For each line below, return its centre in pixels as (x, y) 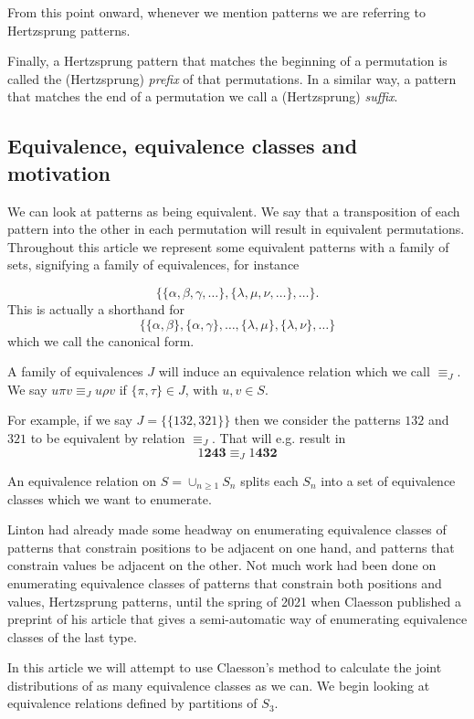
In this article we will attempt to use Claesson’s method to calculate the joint (225, 667)
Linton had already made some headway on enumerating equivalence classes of (227, 529)
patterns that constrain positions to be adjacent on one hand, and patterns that (231, 547)
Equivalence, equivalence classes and (183, 146)
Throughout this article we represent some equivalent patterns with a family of (228, 246)
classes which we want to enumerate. (110, 498)
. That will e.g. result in (279, 437)
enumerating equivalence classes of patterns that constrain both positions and (225, 582)
